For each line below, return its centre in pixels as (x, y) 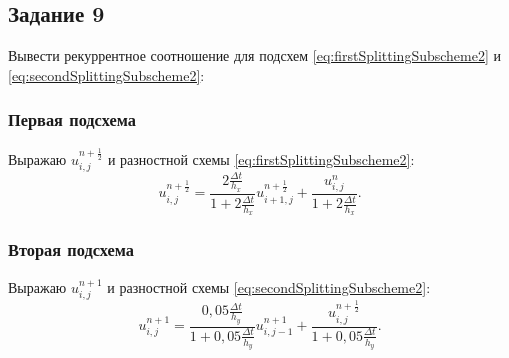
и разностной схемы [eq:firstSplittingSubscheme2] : (261, 158)
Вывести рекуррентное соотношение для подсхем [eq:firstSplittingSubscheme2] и (255, 55)
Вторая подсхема (71, 249)
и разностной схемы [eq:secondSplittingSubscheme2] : (269, 286)
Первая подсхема (72, 119)
